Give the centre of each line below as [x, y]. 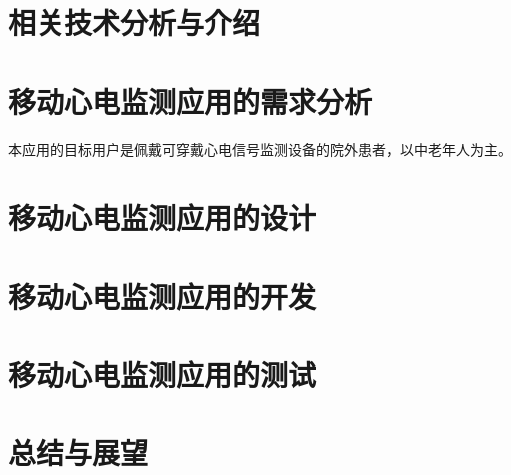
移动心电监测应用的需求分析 [190, 100]
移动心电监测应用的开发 [162, 295]
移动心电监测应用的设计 [162, 217]
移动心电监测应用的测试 [162, 374]
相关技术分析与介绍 [134, 22]
